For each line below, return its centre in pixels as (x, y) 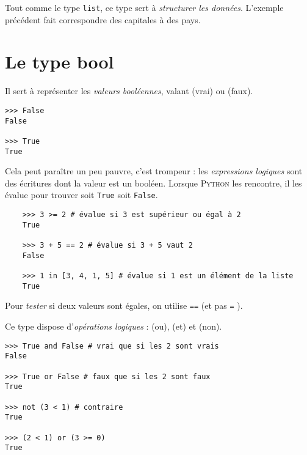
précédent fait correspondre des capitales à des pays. (103, 19)
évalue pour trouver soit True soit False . (81, 195)
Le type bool (60, 61)
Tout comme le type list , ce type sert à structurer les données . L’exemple (144, 7)
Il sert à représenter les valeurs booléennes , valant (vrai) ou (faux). (129, 91)
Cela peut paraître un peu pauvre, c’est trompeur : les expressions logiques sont (154, 171)
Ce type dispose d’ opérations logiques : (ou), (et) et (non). (114, 326)
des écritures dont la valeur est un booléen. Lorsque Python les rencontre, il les (153, 183)
